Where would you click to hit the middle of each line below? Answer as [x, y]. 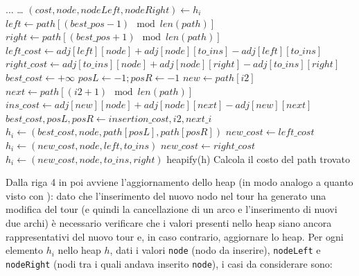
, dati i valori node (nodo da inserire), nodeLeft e [215, 250]
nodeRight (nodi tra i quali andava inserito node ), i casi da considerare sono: [169, 263]
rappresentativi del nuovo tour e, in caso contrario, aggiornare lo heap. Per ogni [175, 236]
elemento [25, 250]
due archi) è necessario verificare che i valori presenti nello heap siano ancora [169, 222]
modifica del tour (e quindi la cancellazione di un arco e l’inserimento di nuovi [172, 209]
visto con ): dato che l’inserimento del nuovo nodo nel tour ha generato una [166, 195]
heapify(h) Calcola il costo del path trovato [258, 158]
